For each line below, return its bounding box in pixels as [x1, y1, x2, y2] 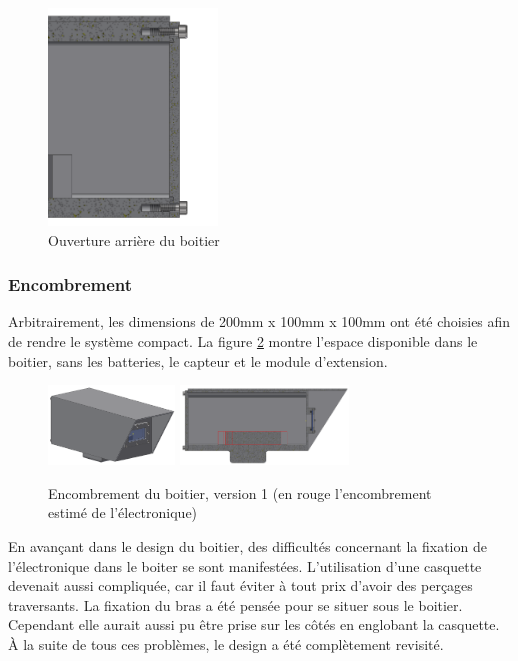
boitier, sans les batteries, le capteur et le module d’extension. [8, 350, 388, 371]
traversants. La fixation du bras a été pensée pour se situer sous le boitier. [8, 594, 463, 615]
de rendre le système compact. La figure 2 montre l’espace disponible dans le [8, 330, 478, 351]
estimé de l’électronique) [48, 502, 198, 523]
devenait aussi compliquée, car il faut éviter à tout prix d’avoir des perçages [8, 575, 473, 596]
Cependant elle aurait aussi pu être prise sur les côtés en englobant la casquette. [8, 614, 500, 635]
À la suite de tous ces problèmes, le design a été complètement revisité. [8, 633, 444, 654]
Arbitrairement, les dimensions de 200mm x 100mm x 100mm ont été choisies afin [8, 311, 511, 332]
